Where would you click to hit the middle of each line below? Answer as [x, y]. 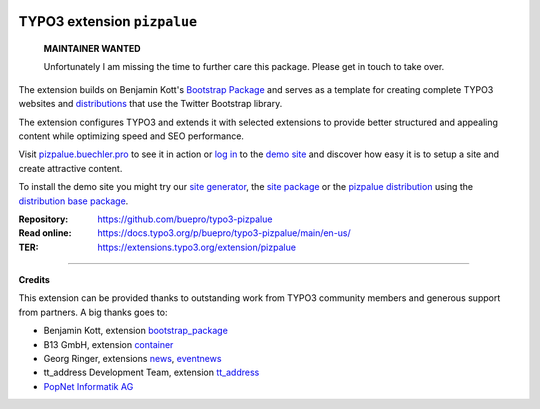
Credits [34, 280]
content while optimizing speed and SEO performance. [131, 136]
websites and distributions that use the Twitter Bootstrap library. [150, 104]
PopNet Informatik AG [88, 386]
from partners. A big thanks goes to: [93, 312]
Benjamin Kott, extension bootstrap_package [136, 331]
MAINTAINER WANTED [92, 49]
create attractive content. [70, 168]
